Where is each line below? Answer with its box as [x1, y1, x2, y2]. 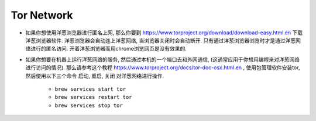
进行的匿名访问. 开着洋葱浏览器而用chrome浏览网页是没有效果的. [30, 45, 187, 52]
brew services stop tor [54, 102, 123, 109]
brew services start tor [54, 86, 126, 92]
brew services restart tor [54, 94, 132, 101]
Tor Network [11, 9, 73, 22]
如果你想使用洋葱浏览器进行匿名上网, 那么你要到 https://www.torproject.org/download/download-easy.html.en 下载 [25, 29, 303, 36]
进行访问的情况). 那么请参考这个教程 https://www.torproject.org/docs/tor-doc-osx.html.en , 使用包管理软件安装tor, [25, 64, 300, 71]
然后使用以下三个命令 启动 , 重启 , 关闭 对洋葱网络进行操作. [25, 72, 164, 79]
